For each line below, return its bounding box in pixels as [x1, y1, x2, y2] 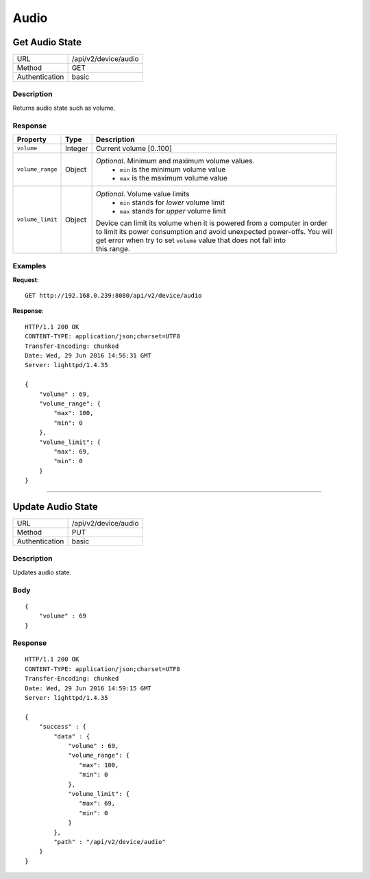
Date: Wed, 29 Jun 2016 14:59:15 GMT [25, 684, 152, 692]
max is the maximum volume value [119, 173, 227, 183]
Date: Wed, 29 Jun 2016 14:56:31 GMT [25, 352, 152, 360]
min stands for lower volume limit [119, 198, 225, 207]
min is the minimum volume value [119, 165, 226, 174]
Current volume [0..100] [95, 143, 172, 153]
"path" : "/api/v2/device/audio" [53, 838, 166, 845]
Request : [12, 275, 39, 284]
